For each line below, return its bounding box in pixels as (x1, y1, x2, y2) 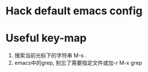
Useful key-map (5, 32, 87, 45)
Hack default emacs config (5, 4, 143, 18)
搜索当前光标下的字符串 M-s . (14, 52, 87, 59)
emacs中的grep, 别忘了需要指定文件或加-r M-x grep (14, 60, 143, 67)
